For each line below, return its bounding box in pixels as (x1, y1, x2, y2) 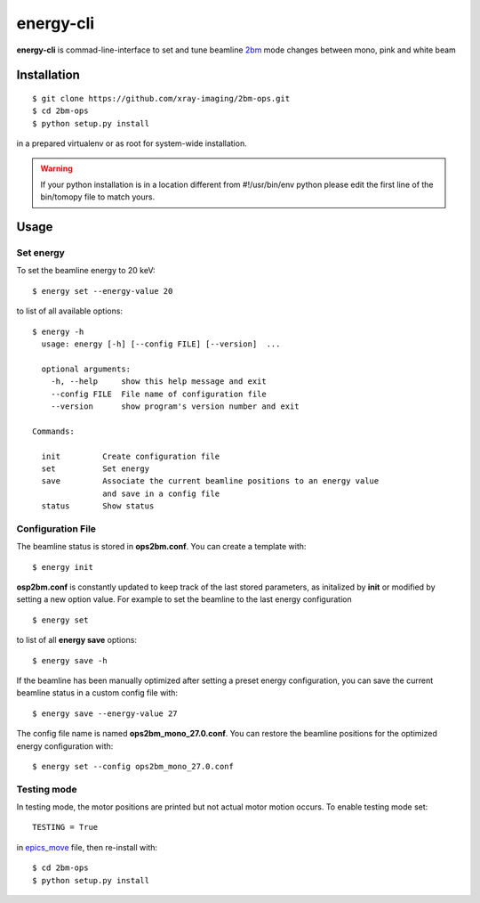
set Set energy (41, 463, 150, 474)
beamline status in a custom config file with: (16, 687, 178, 698)
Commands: (32, 426, 75, 436)
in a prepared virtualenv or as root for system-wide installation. (16, 138, 248, 149)
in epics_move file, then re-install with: (16, 842, 158, 852)
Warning (40, 163, 73, 174)
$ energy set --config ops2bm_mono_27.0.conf (32, 761, 235, 771)
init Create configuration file (41, 451, 220, 461)
